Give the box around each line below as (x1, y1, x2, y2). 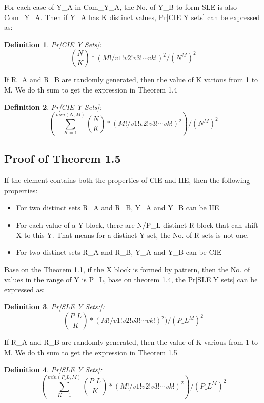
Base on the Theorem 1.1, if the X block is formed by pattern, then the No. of (4, 264, 250, 274)
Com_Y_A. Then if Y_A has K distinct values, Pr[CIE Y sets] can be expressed (4, 11, 260, 22)
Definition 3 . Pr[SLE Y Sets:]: (4, 301, 105, 312)
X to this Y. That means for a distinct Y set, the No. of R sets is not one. (16, 229, 249, 240)
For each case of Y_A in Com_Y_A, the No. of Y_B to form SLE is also (4, 2, 237, 12)
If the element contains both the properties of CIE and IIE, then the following (4, 175, 250, 186)
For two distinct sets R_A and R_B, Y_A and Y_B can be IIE (16, 202, 219, 213)
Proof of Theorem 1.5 (4, 151, 121, 167)
